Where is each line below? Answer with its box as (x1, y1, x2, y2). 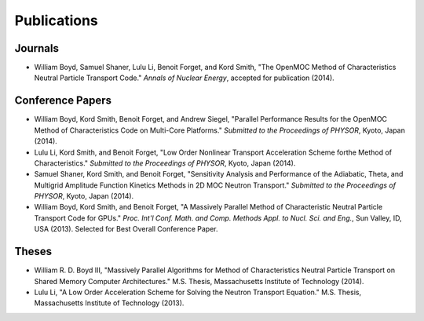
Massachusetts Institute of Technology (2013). (34, 298, 185, 308)
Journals (14, 42, 59, 55)
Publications (14, 12, 98, 29)
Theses (14, 245, 53, 258)
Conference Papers (14, 94, 111, 108)
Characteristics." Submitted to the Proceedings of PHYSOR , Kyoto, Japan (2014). (34, 158, 296, 168)
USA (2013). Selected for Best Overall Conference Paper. (34, 224, 218, 234)
